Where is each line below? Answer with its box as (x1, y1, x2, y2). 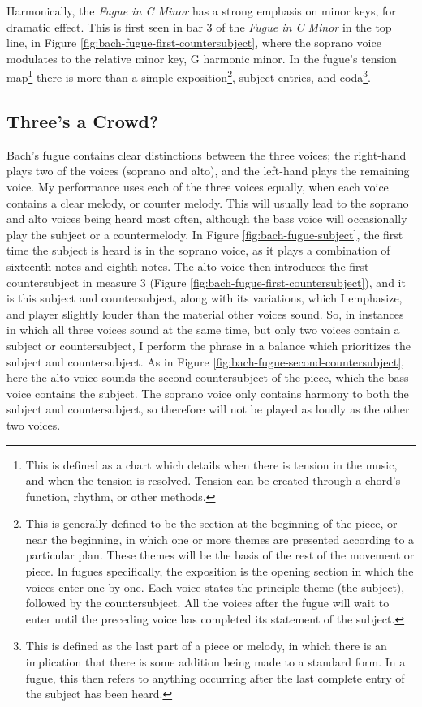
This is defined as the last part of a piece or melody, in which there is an (25, 637, 387, 654)
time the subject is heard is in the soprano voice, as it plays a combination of (6, 242, 390, 259)
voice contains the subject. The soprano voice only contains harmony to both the (6, 384, 409, 401)
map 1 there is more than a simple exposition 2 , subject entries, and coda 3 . (6, 66, 371, 86)
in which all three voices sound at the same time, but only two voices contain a (6, 321, 400, 338)
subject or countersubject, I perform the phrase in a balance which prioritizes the (6, 336, 411, 353)
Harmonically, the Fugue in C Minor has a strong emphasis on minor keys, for (6, 2, 396, 19)
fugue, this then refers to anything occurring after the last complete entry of (25, 669, 405, 686)
